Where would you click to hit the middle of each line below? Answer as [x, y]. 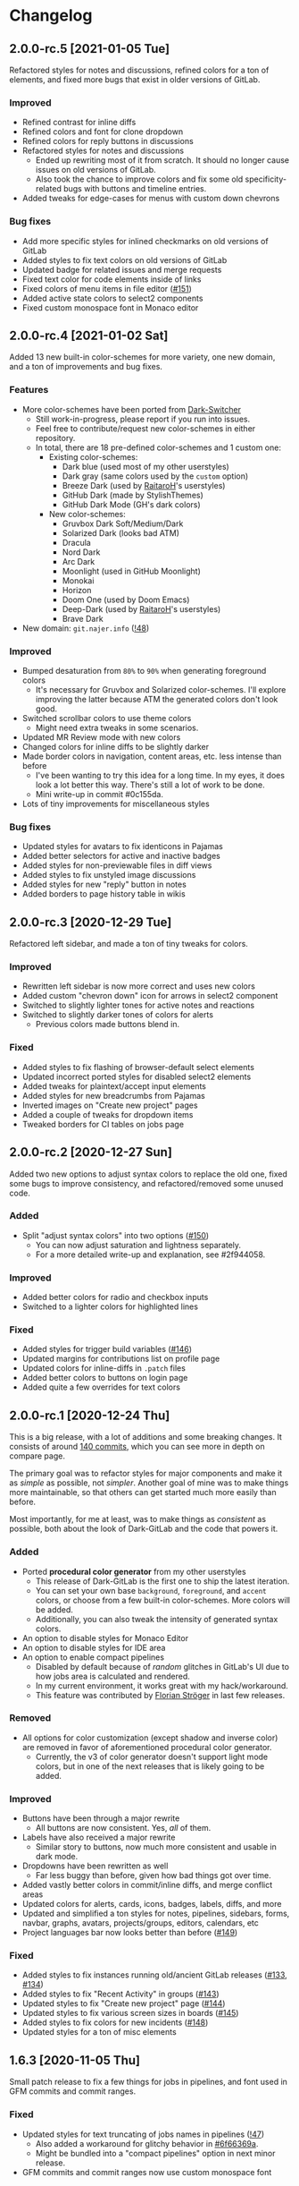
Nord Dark [81, 552]
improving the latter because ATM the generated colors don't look [157, 699]
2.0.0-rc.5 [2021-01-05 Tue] [90, 49]
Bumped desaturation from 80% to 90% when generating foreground [144, 671]
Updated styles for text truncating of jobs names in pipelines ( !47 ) [143, 2134]
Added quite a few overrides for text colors [101, 1387]
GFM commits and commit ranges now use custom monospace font [147, 2172]
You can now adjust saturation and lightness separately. [138, 1245]
